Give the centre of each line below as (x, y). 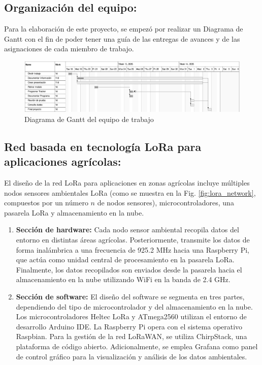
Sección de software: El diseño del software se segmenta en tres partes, (130, 296)
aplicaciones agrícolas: (63, 161)
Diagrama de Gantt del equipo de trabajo (89, 119)
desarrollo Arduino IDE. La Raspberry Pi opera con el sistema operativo (129, 326)
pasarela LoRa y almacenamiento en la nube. (74, 212)
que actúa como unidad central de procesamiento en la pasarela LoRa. (125, 260)
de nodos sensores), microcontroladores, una (166, 203)
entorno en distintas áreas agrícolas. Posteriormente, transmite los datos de (133, 240)
